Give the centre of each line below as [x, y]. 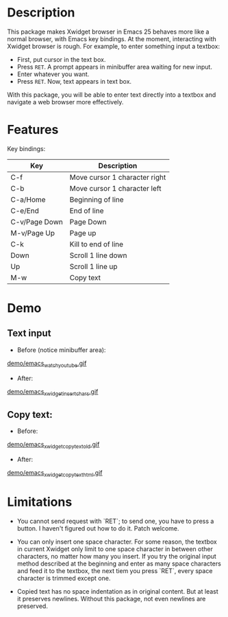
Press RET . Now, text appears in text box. [74, 81]
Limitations [40, 502]
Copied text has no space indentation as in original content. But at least [118, 591]
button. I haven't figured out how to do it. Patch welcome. [98, 528]
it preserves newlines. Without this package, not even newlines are [111, 598]
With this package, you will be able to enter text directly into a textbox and [112, 95]
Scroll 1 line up [93, 266]
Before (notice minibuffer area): [61, 350]
